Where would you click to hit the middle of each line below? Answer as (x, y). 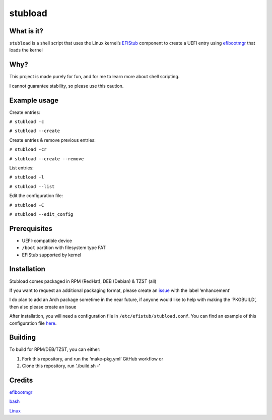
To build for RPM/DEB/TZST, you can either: (55, 349)
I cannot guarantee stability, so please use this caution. (66, 86)
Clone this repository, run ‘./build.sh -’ (61, 366)
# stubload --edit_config (41, 214)
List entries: (21, 168)
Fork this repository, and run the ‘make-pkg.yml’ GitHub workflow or (93, 358)
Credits (21, 380)
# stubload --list (32, 186)
